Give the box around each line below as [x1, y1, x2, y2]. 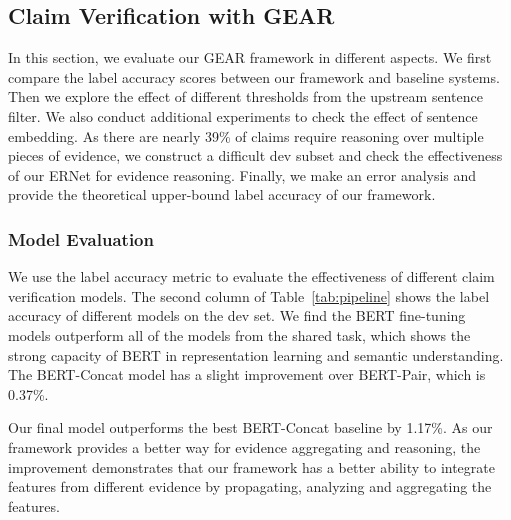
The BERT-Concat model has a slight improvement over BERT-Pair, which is [8, 364, 486, 385]
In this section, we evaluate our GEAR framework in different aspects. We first [8, 47, 492, 68]
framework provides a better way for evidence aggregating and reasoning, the [8, 436, 481, 457]
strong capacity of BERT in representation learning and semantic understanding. [8, 344, 504, 365]
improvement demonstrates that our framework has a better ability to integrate [8, 456, 495, 477]
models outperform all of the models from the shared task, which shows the [8, 324, 471, 345]
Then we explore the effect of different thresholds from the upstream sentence [8, 86, 483, 107]
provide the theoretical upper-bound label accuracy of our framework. [8, 184, 436, 205]
